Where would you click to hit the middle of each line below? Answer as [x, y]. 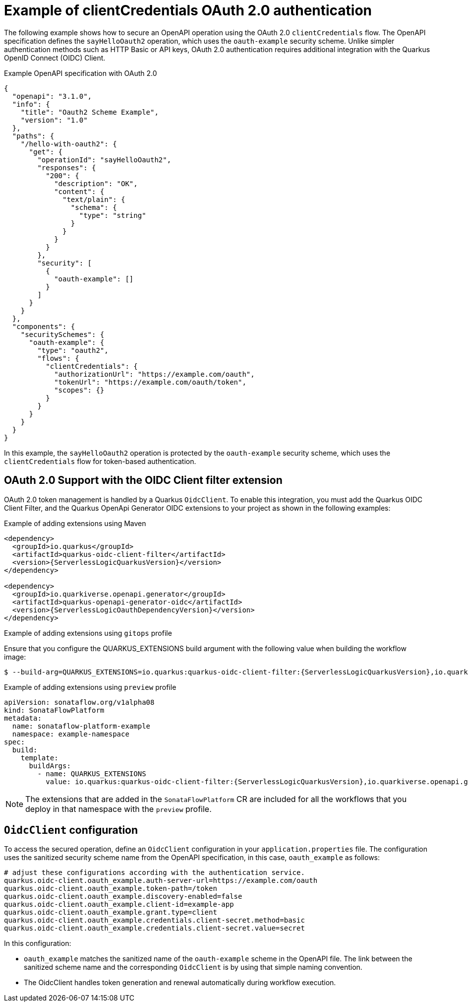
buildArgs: [50, 766]
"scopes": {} [79, 390]
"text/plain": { [94, 199]
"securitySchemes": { [62, 334]
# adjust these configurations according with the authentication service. [154, 873]
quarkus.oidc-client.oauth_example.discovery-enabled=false [123, 897]
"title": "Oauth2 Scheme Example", [89, 112]
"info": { [31, 104]
